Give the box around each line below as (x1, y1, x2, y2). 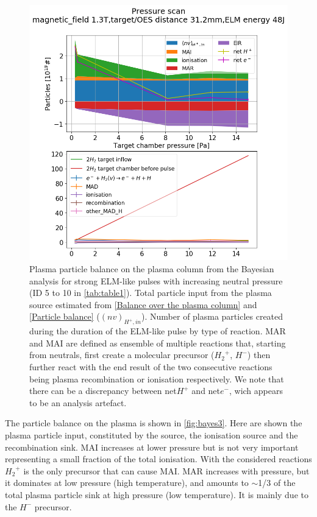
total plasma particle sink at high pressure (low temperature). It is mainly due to (5, 488, 308, 501)
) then (247, 348, 271, 361)
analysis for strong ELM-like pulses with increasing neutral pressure (29, 274, 283, 287)
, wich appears (229, 384, 283, 397)
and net (191, 384, 221, 397)
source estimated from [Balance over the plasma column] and (29, 298, 257, 311)
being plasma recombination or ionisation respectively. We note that (29, 372, 284, 385)
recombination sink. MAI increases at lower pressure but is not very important (5, 440, 299, 453)
